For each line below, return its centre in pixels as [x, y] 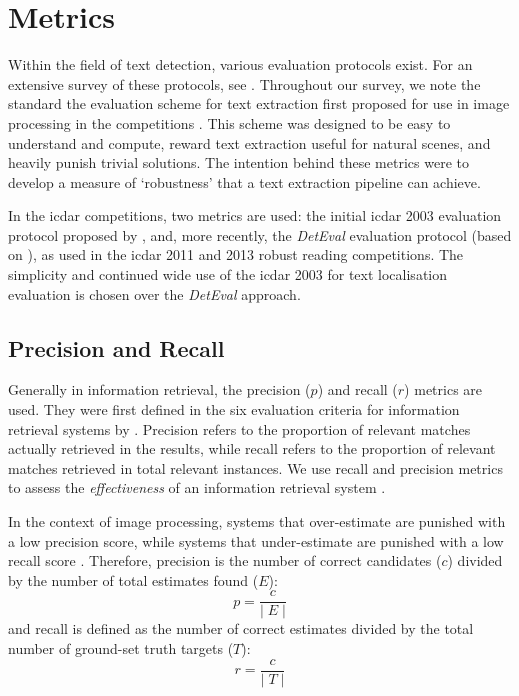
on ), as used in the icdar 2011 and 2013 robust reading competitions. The [236, 254]
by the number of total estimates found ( [133, 579]
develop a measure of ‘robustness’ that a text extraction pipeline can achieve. [244, 181]
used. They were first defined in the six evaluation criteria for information [234, 409]
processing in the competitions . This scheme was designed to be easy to [229, 122]
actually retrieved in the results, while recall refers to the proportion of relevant [252, 448]
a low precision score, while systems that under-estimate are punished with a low [256, 540]
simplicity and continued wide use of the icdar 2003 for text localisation [227, 274]
